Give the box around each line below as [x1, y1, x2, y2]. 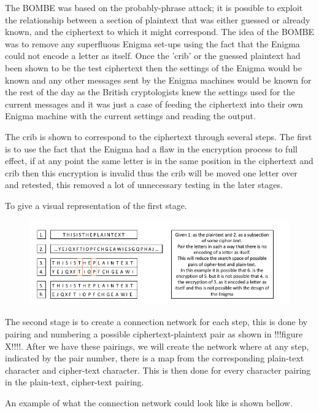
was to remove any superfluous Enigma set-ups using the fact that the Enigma [5, 37, 300, 50]
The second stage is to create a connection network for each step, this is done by [5, 315, 308, 328]
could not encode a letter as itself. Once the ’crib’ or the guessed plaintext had [5, 49, 301, 62]
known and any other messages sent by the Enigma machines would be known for [5, 73, 312, 86]
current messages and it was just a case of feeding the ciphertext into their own [5, 97, 303, 110]
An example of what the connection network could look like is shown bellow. [5, 396, 293, 409]
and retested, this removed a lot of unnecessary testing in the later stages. [5, 178, 283, 191]
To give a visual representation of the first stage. [5, 199, 187, 211]
